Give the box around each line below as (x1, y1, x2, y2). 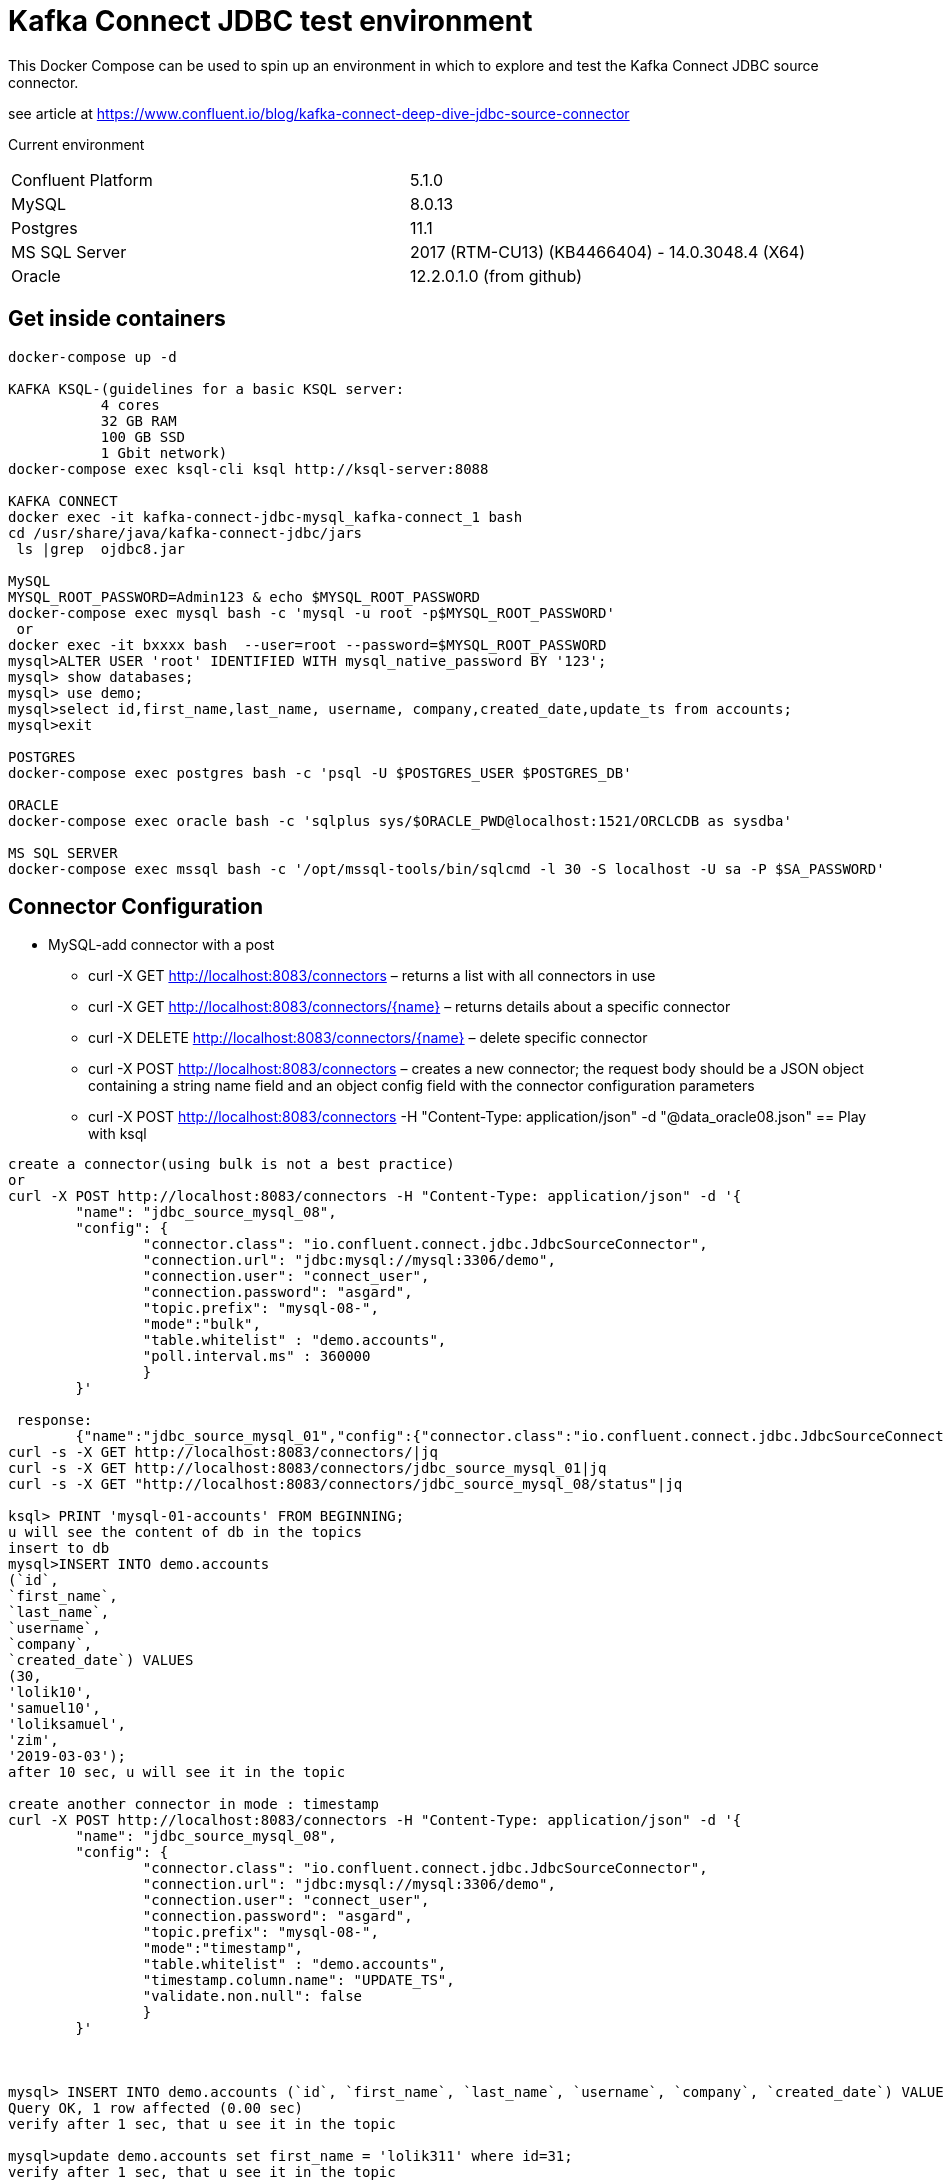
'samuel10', (8, 1700, 101, 1717)
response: (16, 1412, 93, 1429)
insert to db (8, 1540, 110, 1557)
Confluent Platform (11, 169, 153, 190)
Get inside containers (8, 306, 226, 332)
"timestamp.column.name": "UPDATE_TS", (142, 1972, 455, 1989)
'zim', (8, 1732, 59, 1749)
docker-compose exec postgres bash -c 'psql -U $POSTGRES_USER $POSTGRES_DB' (8, 764, 632, 781)
